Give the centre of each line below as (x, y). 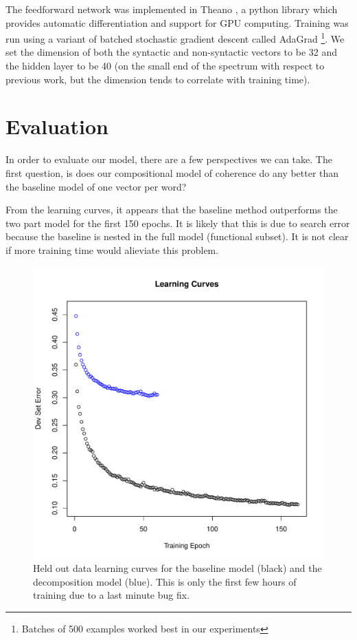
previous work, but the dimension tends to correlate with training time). (158, 79)
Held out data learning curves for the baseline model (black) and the (177, 568)
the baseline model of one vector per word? (96, 186)
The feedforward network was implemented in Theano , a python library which (172, 9)
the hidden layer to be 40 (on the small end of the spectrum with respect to (165, 66)
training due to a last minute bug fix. (112, 595)
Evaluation (57, 126)
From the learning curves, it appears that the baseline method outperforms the (172, 210)
